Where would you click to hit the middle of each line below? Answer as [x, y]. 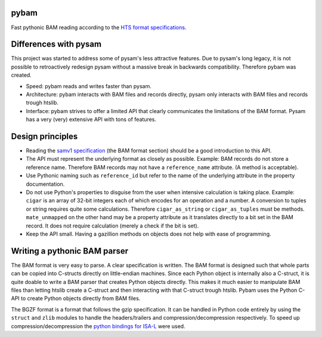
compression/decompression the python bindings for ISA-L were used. [98, 326]
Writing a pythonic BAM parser [70, 251]
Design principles [44, 136]
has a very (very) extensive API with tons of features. [91, 120]
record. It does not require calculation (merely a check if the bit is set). [112, 226]
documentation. [45, 184]
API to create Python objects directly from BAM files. [76, 298]
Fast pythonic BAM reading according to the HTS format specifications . [99, 27]
